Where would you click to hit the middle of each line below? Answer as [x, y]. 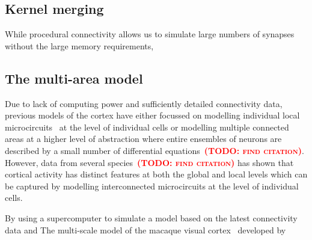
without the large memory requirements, [79, 45]
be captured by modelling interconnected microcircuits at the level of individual [152, 186]
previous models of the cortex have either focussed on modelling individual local [152, 115]
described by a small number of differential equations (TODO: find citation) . [154, 150]
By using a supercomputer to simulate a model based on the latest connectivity [151, 217]
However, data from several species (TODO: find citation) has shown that [149, 162]
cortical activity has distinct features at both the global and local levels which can [156, 174]
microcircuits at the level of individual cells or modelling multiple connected [147, 127]
